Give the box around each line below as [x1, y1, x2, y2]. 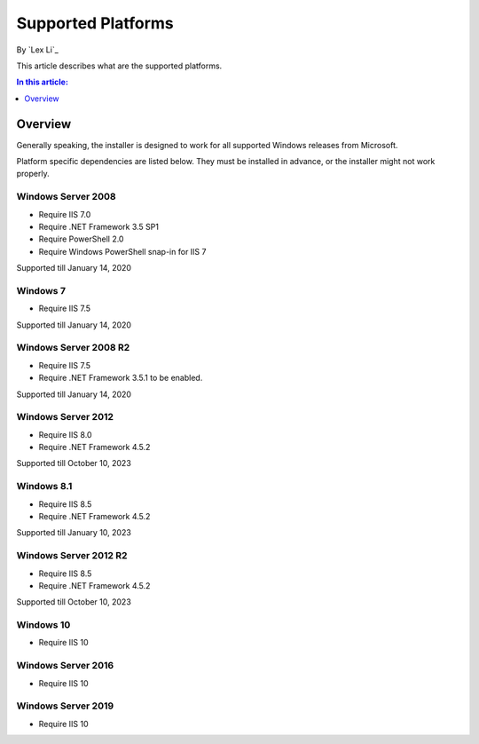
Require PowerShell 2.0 [38, 233, 124, 244]
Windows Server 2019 [16, 700, 114, 712]
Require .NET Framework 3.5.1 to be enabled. [38, 373, 203, 384]
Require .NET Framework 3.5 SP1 [38, 221, 160, 232]
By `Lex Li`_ [16, 44, 59, 55]
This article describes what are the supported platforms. [16, 60, 223, 71]
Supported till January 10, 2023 [16, 527, 132, 538]
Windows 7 [16, 284, 67, 297]
